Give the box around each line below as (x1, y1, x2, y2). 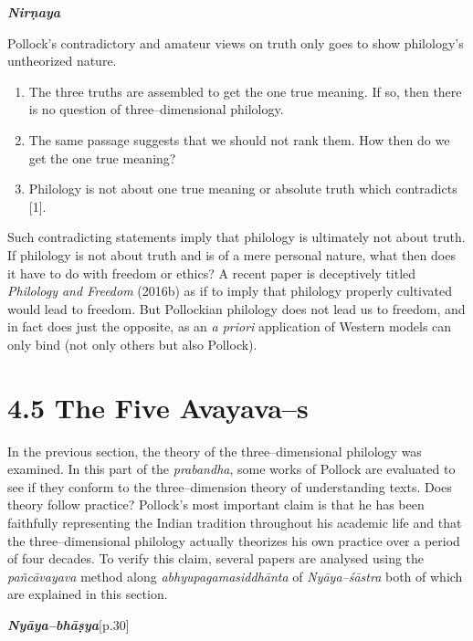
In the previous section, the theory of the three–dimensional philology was (7, 441, 422, 460)
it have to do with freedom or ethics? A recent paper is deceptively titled (7, 263, 416, 282)
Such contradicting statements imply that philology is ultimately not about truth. (7, 227, 466, 247)
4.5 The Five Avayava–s (7, 388, 309, 426)
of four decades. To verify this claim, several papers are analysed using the (7, 549, 425, 568)
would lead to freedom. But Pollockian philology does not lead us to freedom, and (7, 299, 466, 318)
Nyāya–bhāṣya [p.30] (7, 615, 130, 634)
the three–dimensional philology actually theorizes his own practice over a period (7, 531, 460, 550)
